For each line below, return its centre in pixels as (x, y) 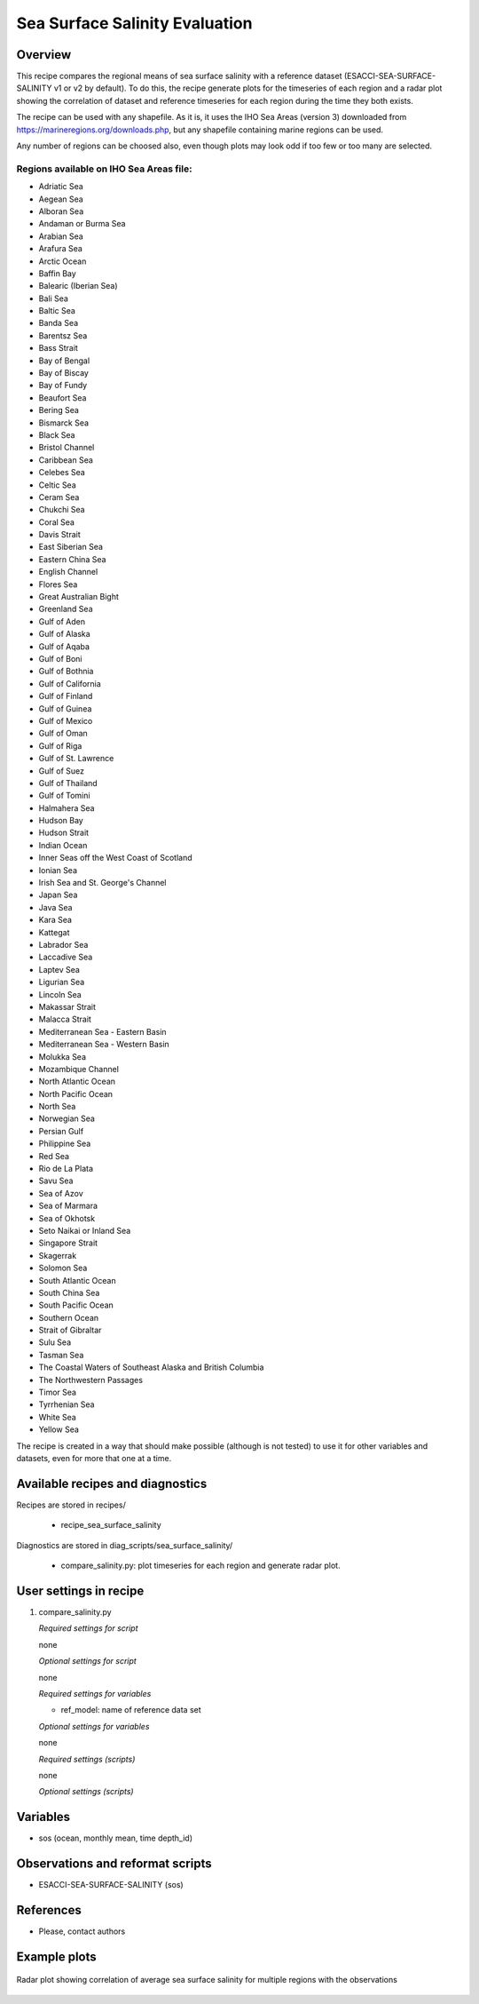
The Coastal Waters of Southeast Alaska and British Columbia (151, 1367)
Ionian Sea (58, 870)
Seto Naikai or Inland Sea (85, 1230)
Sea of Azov (61, 1193)
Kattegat (54, 932)
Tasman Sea (61, 1355)
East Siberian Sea (71, 547)
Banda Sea (59, 323)
